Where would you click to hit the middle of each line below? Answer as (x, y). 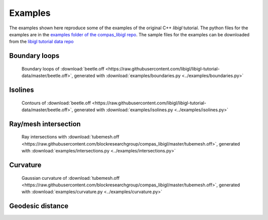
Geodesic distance (39, 206)
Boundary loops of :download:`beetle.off (63, 69)
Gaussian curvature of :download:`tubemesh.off (71, 178)
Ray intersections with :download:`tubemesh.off (70, 137)
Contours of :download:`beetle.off (56, 103)
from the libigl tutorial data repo (41, 42)
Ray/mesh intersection (45, 124)
